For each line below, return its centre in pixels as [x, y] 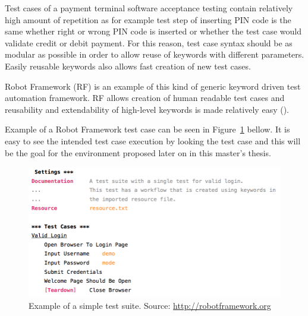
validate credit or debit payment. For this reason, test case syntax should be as [149, 42]
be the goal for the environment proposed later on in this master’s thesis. [138, 152]
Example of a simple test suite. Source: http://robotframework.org [150, 306]
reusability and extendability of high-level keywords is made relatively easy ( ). [147, 109]
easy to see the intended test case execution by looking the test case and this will [153, 140]
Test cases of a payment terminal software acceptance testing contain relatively [149, 8]
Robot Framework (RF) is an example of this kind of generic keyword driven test [153, 86]
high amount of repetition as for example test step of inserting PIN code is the [148, 19]
